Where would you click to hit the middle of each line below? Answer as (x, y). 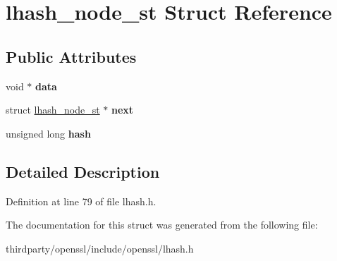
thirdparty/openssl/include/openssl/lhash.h (100, 248)
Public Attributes (71, 56)
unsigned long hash (48, 133)
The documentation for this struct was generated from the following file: (162, 225)
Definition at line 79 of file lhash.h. (81, 201)
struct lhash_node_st (53, 110)
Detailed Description (83, 171)
